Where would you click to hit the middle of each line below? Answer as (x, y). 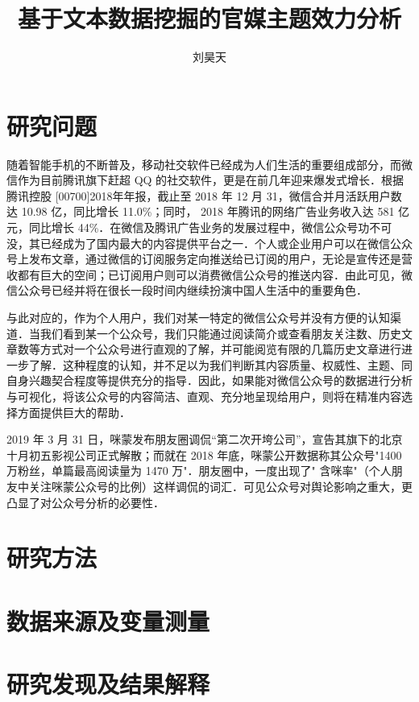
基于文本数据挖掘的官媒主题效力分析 (209, 18)
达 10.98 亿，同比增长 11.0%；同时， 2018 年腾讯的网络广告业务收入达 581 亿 (208, 211)
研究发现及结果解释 (108, 684)
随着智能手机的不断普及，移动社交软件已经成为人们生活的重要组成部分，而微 (209, 164)
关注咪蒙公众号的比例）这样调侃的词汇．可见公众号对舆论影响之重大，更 (220, 486)
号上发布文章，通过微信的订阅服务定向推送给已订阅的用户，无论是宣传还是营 (209, 259)
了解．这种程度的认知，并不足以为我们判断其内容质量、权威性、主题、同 (220, 364)
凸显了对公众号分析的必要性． (85, 502)
